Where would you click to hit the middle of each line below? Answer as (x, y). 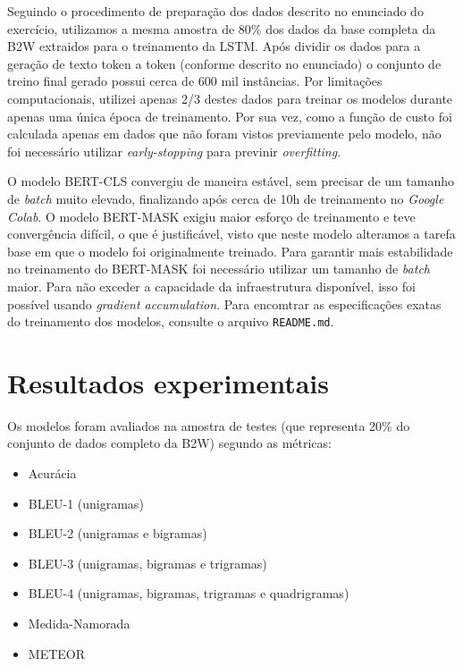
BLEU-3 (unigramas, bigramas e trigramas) (147, 563)
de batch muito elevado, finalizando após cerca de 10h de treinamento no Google (226, 198)
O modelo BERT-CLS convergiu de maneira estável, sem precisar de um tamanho (231, 181)
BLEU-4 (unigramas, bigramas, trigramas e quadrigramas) (189, 593)
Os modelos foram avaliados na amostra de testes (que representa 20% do (209, 425)
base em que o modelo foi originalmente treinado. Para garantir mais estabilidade (230, 251)
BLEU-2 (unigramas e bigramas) (118, 533)
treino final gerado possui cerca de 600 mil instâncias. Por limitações (195, 81)
